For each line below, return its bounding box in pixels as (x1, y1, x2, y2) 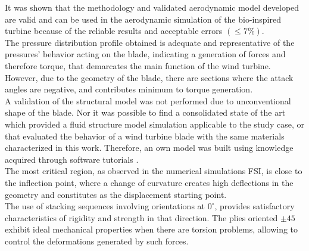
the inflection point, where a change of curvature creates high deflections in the (5, 176, 294, 188)
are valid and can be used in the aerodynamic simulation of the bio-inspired (5, 13, 281, 25)
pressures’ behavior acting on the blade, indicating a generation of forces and (5, 48, 286, 60)
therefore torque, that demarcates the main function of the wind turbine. (5, 59, 271, 72)
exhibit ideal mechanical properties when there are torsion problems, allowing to (5, 223, 298, 235)
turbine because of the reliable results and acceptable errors (5, 24, 223, 37)
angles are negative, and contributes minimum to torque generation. (5, 83, 253, 95)
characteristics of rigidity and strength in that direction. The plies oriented (5, 211, 278, 224)
